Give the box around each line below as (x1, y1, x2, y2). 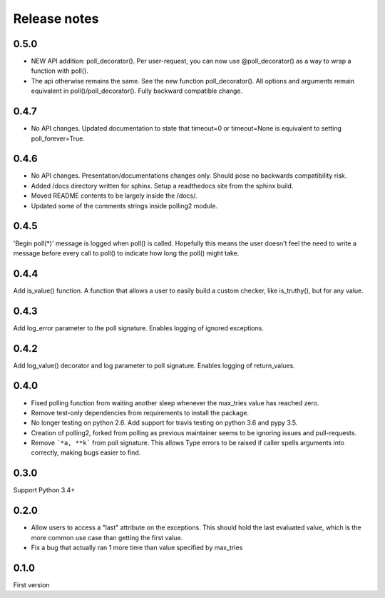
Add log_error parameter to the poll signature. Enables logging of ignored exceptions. (13, 323, 264, 332)
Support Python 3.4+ (13, 486, 75, 495)
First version (13, 580, 50, 589)
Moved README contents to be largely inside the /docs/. (31, 191, 197, 200)
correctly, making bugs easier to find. (31, 448, 141, 457)
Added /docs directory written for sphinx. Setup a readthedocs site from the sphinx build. (31, 181, 294, 190)
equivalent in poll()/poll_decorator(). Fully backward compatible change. (31, 86, 242, 96)
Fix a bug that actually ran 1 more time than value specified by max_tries (31, 543, 243, 552)
